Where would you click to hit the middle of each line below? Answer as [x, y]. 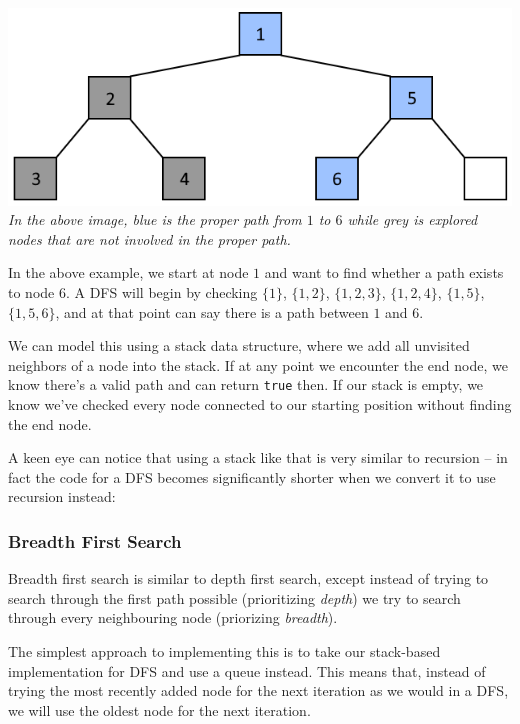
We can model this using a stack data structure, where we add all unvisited [239, 345]
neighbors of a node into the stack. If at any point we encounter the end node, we [258, 364]
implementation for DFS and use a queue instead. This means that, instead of [247, 670]
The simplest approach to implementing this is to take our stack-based [224, 650]
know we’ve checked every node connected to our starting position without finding [260, 403]
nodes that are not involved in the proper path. [149, 238]
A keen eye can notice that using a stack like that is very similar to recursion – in [258, 457]
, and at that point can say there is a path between [212, 311]
